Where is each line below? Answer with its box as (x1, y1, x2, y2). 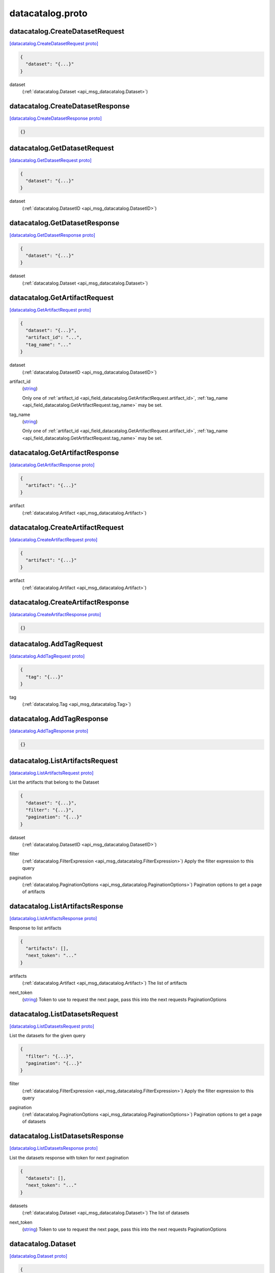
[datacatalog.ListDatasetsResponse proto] (9, 1145, 98, 1151)
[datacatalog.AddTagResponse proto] (9, 728, 89, 734)
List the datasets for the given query (9, 1033, 86, 1039)
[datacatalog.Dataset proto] (9, 1253, 68, 1259)
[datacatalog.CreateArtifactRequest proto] (9, 536, 98, 542)
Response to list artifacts (9, 925, 62, 931)
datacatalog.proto (9, 8, 88, 19)
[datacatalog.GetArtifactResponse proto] (9, 461, 95, 468)
